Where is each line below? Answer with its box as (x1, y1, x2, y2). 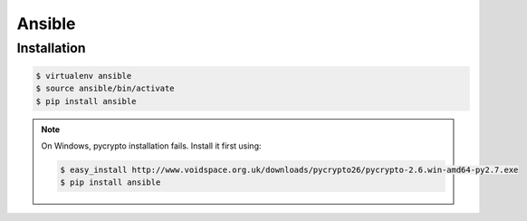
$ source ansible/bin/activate (35, 83, 176, 94)
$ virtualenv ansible (35, 71, 132, 81)
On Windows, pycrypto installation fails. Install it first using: (41, 140, 262, 151)
